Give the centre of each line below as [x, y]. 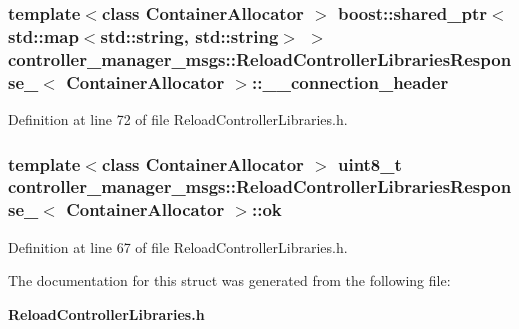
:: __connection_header [350, 81]
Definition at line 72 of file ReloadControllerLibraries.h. [178, 118]
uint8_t [369, 163]
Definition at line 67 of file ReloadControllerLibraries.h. [178, 246]
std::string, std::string [189, 35]
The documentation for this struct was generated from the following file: [229, 280]
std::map [43, 35]
